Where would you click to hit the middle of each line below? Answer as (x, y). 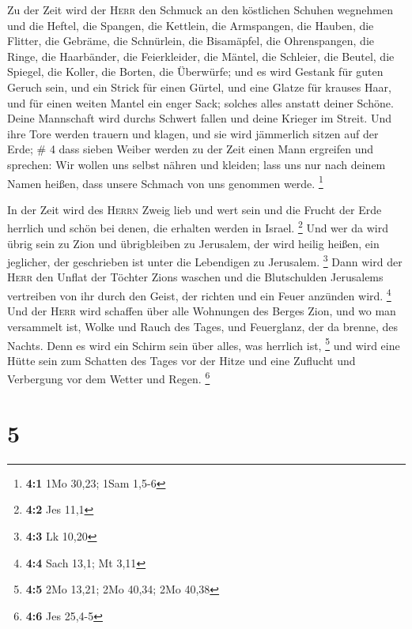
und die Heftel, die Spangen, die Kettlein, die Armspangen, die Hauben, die (191, 25)
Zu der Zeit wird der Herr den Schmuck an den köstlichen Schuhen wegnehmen (200, 9)
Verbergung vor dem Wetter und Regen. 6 (109, 377)
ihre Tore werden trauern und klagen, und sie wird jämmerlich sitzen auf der (193, 133)
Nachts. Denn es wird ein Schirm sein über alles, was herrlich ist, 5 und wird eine (204, 344)
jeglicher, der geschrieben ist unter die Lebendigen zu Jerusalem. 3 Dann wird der (205, 260)
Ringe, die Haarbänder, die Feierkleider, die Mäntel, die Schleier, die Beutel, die (201, 56)
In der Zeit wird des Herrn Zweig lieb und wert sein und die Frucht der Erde (195, 209)
